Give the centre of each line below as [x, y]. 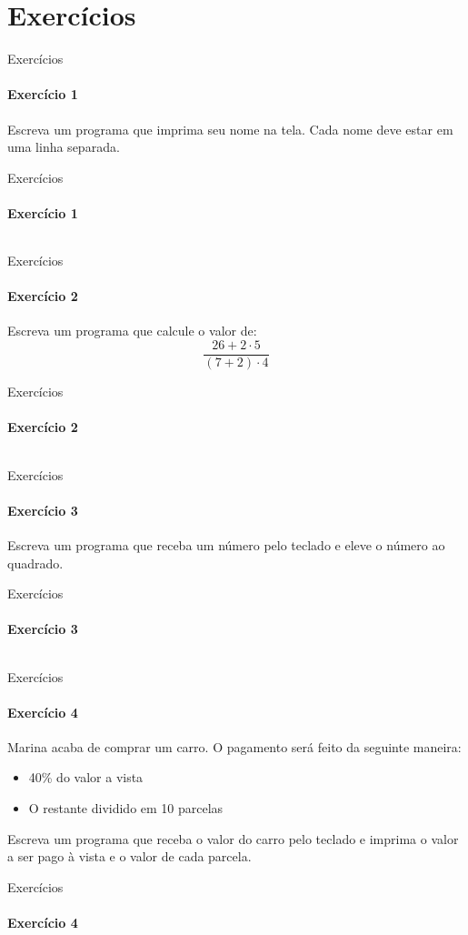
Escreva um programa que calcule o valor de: [132, 331]
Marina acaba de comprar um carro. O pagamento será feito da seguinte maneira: [234, 746]
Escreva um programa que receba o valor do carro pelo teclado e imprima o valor [233, 838]
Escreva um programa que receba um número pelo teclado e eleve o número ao [226, 544]
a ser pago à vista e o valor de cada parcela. [129, 856]
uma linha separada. [64, 147]
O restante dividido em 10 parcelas [126, 808]
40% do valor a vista [86, 777]
